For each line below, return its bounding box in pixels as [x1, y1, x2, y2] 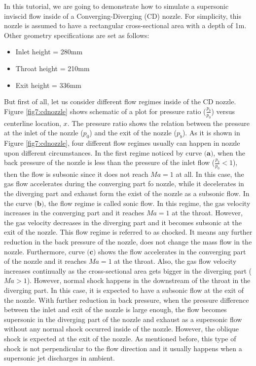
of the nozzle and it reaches [4, 256, 87, 266]
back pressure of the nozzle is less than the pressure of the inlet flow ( [4, 157, 215, 167]
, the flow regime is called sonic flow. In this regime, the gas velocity [44, 198, 251, 208]
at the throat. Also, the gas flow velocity [114, 256, 237, 266]
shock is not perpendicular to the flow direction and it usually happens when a [4, 343, 242, 353]
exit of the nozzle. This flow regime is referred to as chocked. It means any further [4, 227, 253, 237]
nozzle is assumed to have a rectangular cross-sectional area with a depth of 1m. [4, 20, 247, 31]
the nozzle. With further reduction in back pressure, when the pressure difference [4, 294, 249, 305]
